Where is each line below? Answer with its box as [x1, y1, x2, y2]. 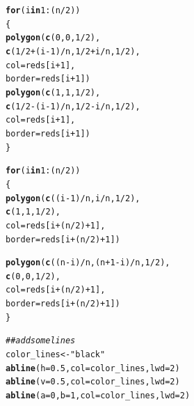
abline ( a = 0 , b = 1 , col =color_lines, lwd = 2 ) [6, 391, 191, 401]
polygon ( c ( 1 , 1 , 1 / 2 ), [6, 87, 101, 97]
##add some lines [6, 336, 76, 346]
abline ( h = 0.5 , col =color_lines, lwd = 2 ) [6, 363, 180, 373]
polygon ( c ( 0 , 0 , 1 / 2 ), [6, 33, 101, 43]
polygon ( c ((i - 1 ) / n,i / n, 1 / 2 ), [6, 193, 140, 203]
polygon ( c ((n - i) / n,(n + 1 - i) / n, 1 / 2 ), [6, 258, 170, 268]
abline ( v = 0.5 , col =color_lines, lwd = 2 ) [6, 377, 180, 387]
